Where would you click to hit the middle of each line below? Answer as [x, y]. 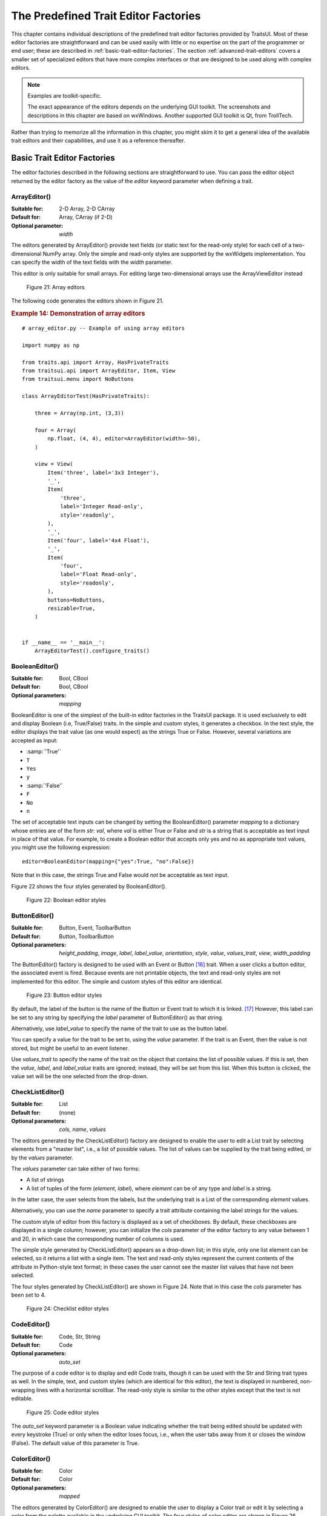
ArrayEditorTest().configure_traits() [92, 651]
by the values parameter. [42, 1158]
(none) [67, 1112]
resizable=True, [71, 608]
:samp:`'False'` [45, 785]
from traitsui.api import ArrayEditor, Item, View [99, 371]
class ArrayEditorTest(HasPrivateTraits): [86, 396]
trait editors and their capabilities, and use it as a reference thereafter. [98, 141]
